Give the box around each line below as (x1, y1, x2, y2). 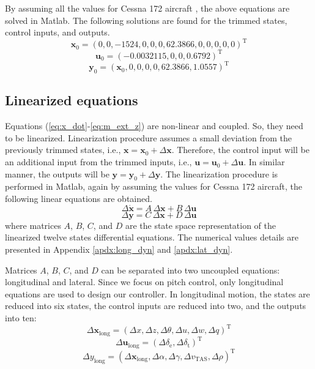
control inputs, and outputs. (5, 26, 110, 39)
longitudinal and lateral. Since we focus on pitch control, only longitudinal (5, 275, 284, 288)
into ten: (5, 311, 37, 324)
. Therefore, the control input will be (171, 143, 309, 156)
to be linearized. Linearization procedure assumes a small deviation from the (5, 131, 292, 144)
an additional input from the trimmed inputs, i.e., (5, 155, 192, 168)
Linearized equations (5, 91, 138, 110)
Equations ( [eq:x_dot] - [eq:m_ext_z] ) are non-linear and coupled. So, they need (5, 119, 303, 132)
